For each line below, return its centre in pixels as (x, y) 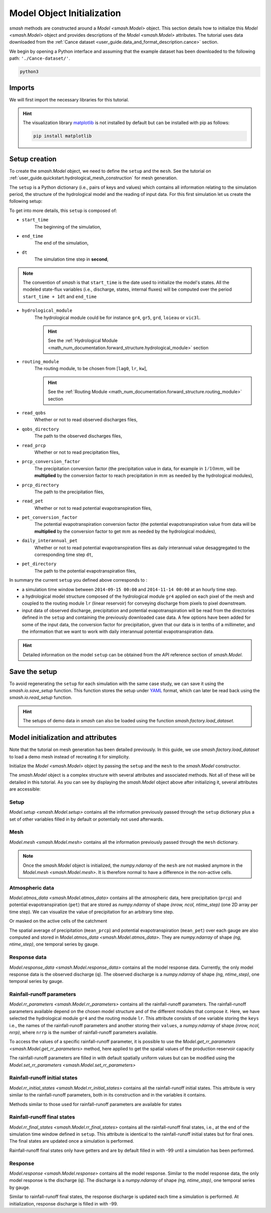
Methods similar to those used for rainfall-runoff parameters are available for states (95, 1104)
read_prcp (34, 445)
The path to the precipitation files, (70, 492)
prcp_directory (41, 485)
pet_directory (39, 564)
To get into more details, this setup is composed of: (63, 210)
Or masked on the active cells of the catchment (58, 921)
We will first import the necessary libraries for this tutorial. (69, 99)
